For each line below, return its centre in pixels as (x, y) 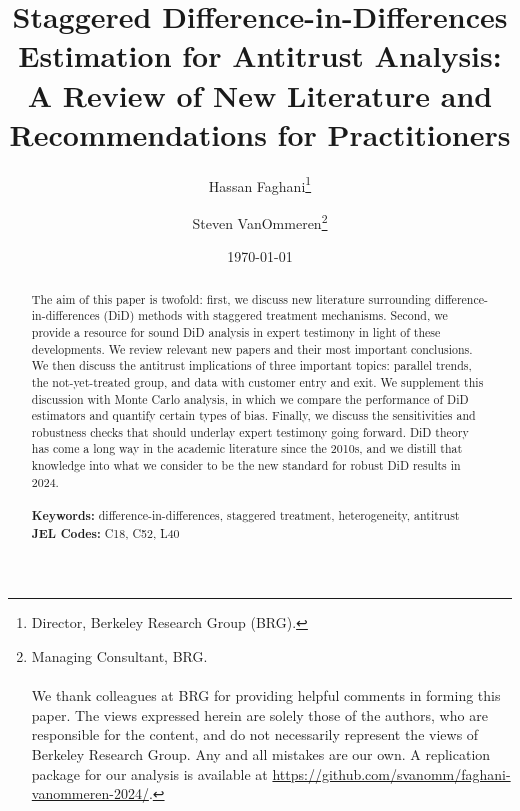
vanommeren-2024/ (90, 793)
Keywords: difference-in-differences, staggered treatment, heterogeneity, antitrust (245, 516)
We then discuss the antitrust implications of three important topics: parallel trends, (251, 365)
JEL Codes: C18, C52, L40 (105, 533)
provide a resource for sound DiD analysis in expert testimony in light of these (236, 331)
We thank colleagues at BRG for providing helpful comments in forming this (266, 695)
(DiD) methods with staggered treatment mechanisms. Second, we (275, 315)
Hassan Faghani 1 (260, 184)
